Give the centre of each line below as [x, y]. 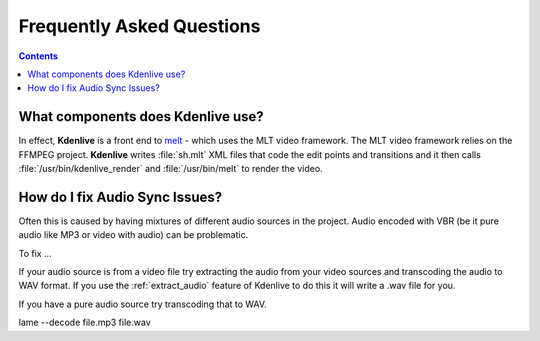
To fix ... [35, 253]
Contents [38, 56]
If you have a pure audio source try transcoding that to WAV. [142, 304]
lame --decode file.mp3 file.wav [85, 322]
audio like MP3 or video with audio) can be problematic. [133, 235]
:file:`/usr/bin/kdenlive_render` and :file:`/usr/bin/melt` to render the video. [171, 169]
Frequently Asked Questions [139, 26]
